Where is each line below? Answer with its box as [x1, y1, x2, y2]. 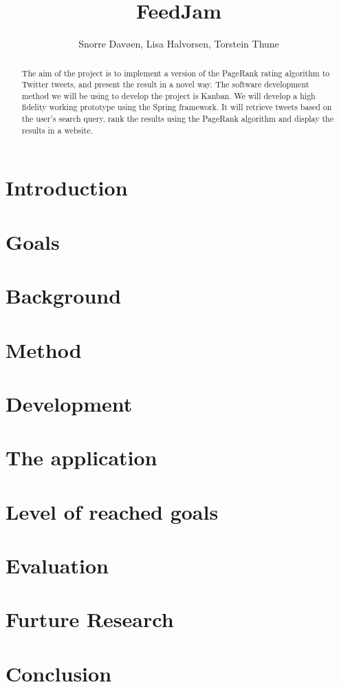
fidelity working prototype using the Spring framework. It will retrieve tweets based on [21, 101, 332, 113]
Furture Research [6, 605, 174, 633]
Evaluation [6, 551, 109, 580]
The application [6, 443, 157, 472]
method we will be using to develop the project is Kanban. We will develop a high [21, 89, 316, 101]
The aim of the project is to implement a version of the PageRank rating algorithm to [21, 67, 330, 78]
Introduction [6, 173, 128, 202]
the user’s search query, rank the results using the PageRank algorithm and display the [21, 113, 333, 125]
